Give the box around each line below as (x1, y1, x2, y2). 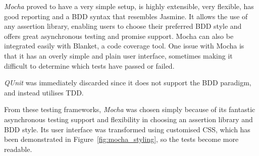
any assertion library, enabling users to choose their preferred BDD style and (4, 21, 242, 31)
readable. (4, 143, 32, 154)
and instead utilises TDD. (4, 87, 84, 97)
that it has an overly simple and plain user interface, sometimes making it (4, 50, 233, 61)
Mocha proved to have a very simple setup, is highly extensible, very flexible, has (4, 1, 254, 11)
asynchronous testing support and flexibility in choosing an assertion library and (4, 114, 253, 124)
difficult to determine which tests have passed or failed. (4, 60, 175, 71)
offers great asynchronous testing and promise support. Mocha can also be (4, 30, 234, 41)
